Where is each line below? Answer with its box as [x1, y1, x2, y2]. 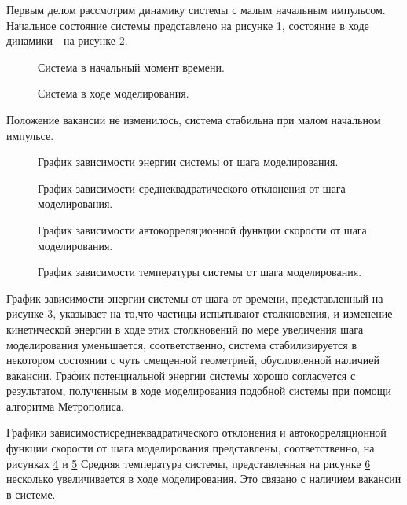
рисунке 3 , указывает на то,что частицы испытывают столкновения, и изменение [6, 305, 393, 322]
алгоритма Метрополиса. [6, 397, 125, 414]
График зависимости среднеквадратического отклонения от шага [38, 179, 346, 196]
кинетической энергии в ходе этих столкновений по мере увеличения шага [6, 320, 364, 337]
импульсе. [6, 127, 54, 143]
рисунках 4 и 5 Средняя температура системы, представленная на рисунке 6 [6, 455, 371, 471]
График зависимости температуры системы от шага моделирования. [38, 264, 362, 280]
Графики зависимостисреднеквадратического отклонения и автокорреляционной [6, 424, 387, 440]
